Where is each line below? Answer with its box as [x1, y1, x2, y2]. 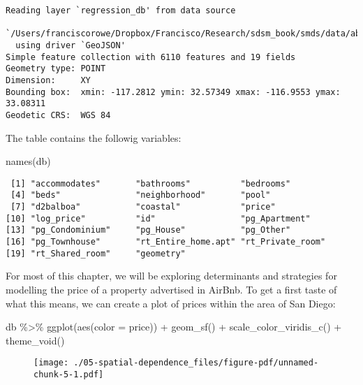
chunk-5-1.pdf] [34, 369, 104, 379]
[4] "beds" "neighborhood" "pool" [10, 190, 271, 201]
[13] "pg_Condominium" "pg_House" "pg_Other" [6, 225, 291, 235]
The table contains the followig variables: [6, 130, 181, 145]
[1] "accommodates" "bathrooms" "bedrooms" [10, 178, 291, 189]
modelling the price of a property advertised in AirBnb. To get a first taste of [6, 282, 337, 296]
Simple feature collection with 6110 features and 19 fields [6, 52, 296, 62]
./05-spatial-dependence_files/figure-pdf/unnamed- [73, 358, 319, 368]
